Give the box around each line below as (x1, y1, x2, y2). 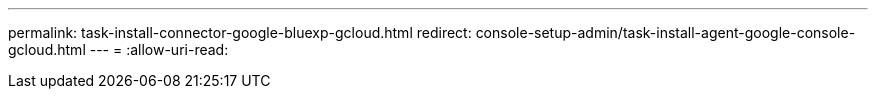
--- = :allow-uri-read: (89, 41, 229, 58)
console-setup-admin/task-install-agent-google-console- (475, 24, 856, 41)
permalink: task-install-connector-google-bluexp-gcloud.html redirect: (8, 24, 472, 41)
